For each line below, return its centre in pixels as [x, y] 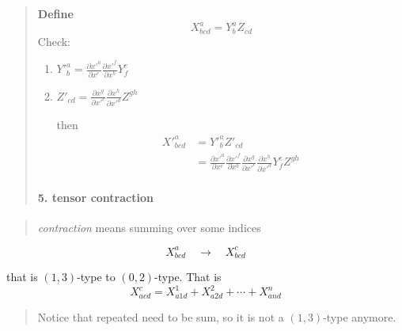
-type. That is [188, 277]
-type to [96, 277]
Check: [54, 41]
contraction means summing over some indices [149, 227]
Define [55, 13]
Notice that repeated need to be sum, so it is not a [161, 316]
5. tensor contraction [95, 197]
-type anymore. [360, 316]
